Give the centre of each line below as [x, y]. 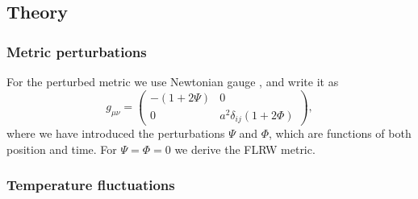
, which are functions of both [340, 133]
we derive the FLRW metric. [245, 149]
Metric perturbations [77, 51]
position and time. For [62, 149]
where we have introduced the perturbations [116, 133]
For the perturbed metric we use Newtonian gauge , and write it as [173, 81]
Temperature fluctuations [91, 185]
